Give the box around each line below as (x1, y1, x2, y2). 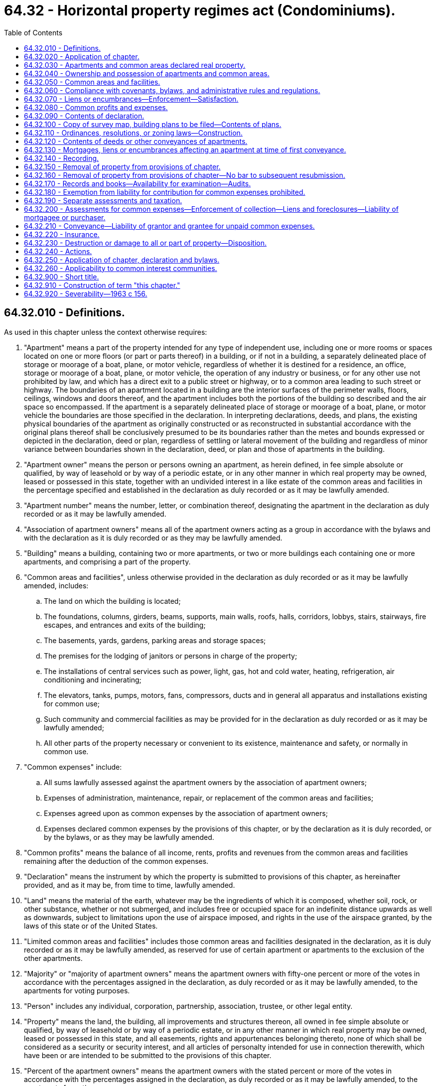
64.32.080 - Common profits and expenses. (24, 103, 168, 112)
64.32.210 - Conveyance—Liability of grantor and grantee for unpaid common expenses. (24, 221, 315, 230)
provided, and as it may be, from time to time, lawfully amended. (24, 880, 235, 889)
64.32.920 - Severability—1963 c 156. (24, 289, 147, 298)
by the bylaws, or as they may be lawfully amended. (44, 832, 214, 841)
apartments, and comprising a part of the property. (24, 557, 191, 566)
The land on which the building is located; (44, 596, 181, 605)
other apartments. (24, 953, 83, 962)
